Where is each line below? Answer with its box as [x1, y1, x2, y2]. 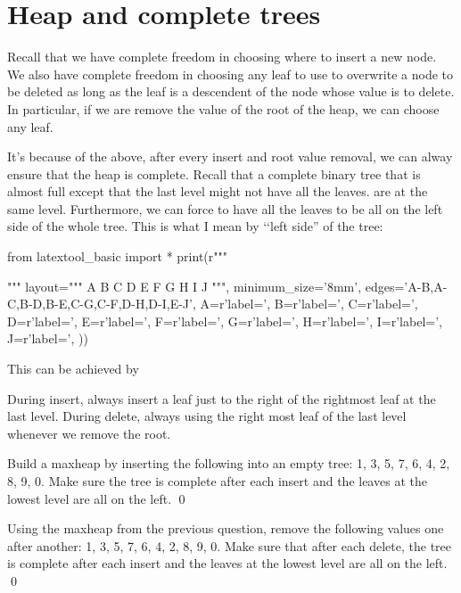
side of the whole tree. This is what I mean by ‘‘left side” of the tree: [7, 217, 383, 235]
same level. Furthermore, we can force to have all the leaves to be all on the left [7, 199, 443, 218]
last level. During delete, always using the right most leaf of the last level [7, 407, 407, 425]
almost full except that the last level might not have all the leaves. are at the [7, 182, 428, 201]
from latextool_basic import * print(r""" [7, 247, 227, 266]
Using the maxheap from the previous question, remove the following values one [7, 519, 444, 538]
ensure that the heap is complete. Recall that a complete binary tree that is [7, 164, 421, 183]
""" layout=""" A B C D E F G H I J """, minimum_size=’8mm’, [7, 276, 362, 295]
